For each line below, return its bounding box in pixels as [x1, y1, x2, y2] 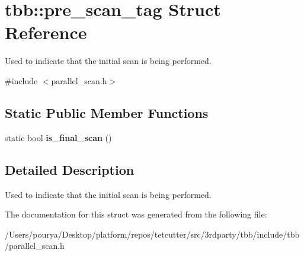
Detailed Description [5, 160, 135, 178]
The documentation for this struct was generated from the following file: [5, 208, 267, 220]
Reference [5, 20, 87, 44]
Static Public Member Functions [5, 103, 209, 121]
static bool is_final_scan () [5, 131, 112, 143]
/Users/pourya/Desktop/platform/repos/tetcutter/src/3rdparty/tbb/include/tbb [5, 228, 300, 240]
